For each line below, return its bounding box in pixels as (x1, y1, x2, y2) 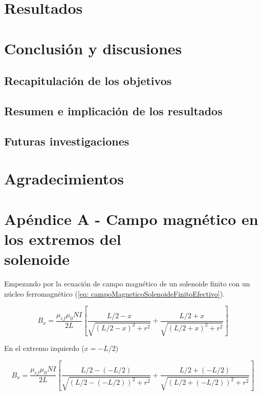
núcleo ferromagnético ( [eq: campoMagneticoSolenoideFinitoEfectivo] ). (4, 288, 225, 299)
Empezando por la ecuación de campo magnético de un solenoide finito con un (4, 278, 250, 288)
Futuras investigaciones (4, 133, 129, 149)
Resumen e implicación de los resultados (4, 102, 223, 118)
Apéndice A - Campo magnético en (4, 208, 258, 229)
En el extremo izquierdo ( (4, 343, 84, 354)
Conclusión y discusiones (4, 37, 182, 58)
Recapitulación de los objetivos (4, 73, 172, 89)
